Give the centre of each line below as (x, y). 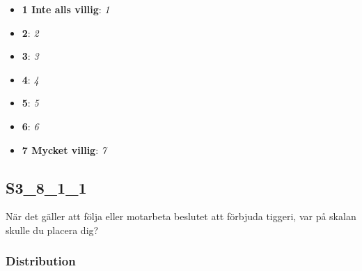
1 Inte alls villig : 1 (66, 9)
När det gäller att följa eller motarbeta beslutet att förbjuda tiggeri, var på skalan (181, 216)
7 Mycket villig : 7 (64, 149)
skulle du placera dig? (52, 230)
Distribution (41, 261)
